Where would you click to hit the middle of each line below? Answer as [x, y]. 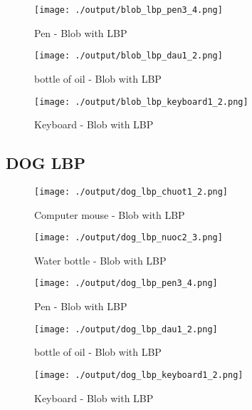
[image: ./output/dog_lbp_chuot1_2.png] [131, 191]
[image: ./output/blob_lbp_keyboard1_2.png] [141, 102]
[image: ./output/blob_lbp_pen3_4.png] [128, 10]
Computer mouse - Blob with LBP [110, 214]
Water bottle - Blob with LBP [100, 260]
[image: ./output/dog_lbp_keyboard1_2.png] [139, 375]
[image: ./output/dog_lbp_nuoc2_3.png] [128, 238]
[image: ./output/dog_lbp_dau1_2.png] [126, 329]
